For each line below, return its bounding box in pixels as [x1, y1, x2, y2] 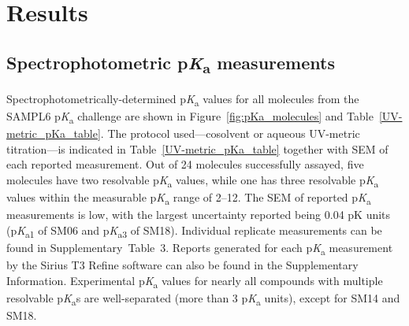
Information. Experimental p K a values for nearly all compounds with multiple [6, 272, 383, 291]
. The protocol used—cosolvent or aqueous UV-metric [100, 125, 360, 142]
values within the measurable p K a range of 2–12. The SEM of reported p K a [6, 189, 371, 207]
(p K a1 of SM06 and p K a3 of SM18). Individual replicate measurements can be [6, 221, 382, 240]
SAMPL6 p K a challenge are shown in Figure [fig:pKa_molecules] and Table [6, 108, 374, 126]
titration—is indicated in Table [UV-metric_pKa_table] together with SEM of [6, 140, 389, 157]
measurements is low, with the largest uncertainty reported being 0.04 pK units [6, 206, 391, 223]
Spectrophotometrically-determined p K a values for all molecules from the [6, 90, 359, 109]
